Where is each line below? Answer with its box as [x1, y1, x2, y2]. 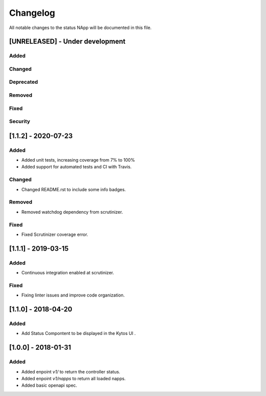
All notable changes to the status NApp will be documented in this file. [9, 25, 152, 31]
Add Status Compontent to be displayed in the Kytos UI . [21, 330, 136, 336]
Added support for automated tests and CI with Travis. [21, 164, 132, 170]
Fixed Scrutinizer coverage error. [21, 231, 88, 237]
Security [9, 118, 31, 125]
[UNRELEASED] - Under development [9, 37, 126, 46]
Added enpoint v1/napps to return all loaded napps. [21, 375, 126, 381]
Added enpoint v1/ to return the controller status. [21, 368, 121, 374]
